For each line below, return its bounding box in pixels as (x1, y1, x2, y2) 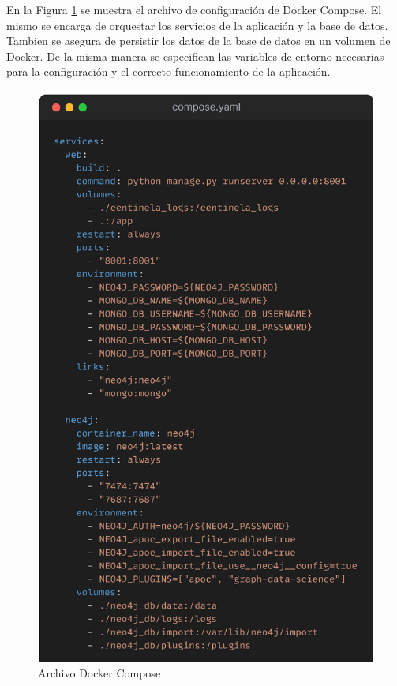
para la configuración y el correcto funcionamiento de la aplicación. (6, 63, 331, 80)
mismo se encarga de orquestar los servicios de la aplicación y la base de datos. (6, 17, 388, 33)
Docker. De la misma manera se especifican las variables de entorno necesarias (6, 47, 384, 64)
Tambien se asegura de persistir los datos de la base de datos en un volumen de (6, 32, 391, 49)
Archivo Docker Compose (38, 665, 161, 681)
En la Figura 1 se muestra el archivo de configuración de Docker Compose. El (6, 2, 382, 17)
